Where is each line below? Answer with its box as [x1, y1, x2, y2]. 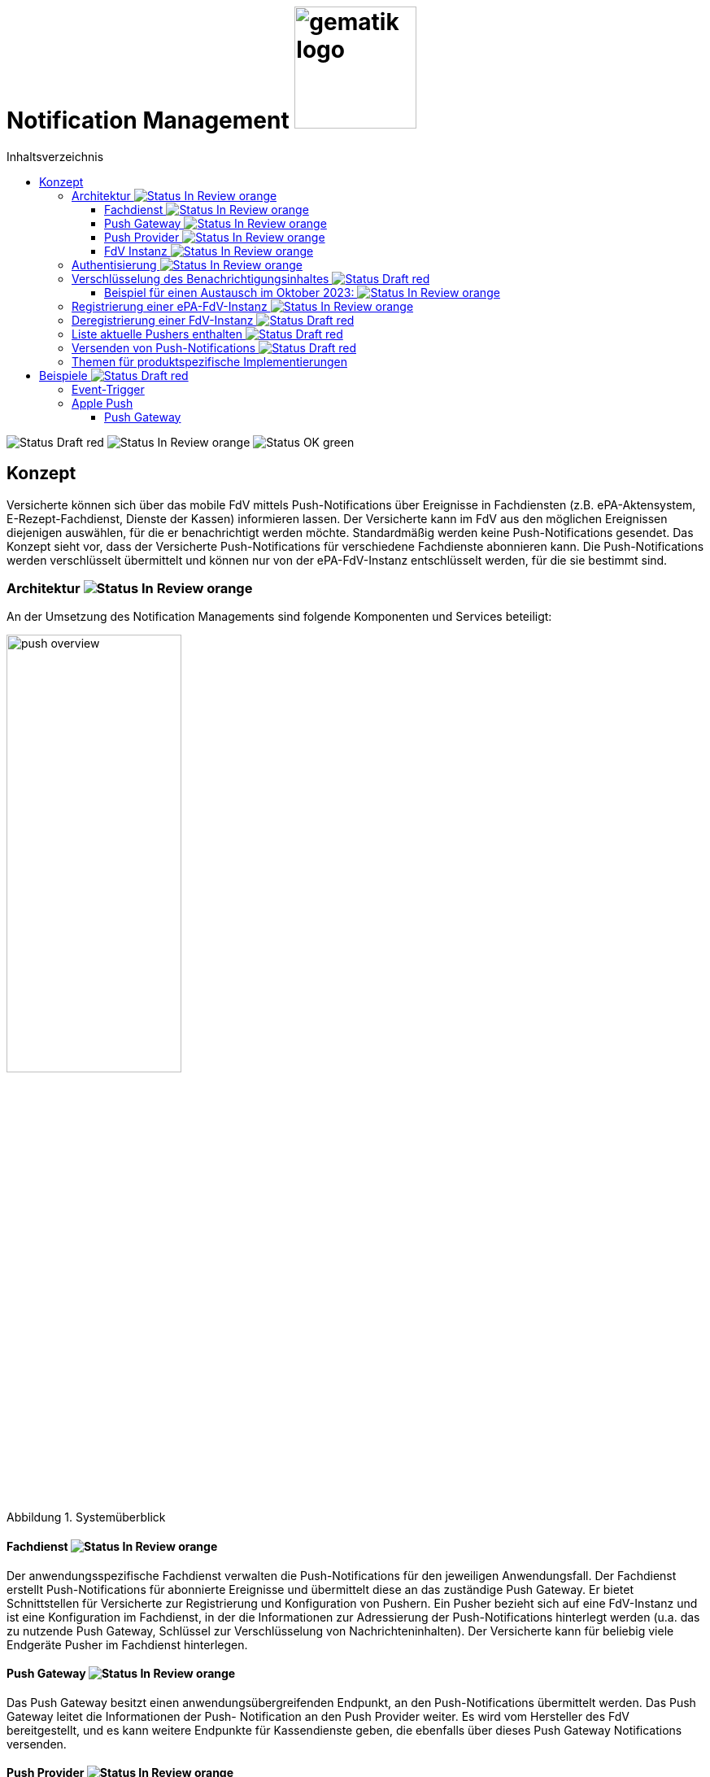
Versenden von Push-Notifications [72, 340, 256, 355]
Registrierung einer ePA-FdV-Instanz [72, 299, 268, 313]
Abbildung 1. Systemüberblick [7, 1510, 166, 1525]
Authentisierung [72, 257, 157, 272]
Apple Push [72, 395, 133, 410]
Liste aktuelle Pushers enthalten [72, 326, 242, 341]
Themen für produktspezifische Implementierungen [72, 354, 347, 369]
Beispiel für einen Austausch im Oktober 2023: [104, 285, 355, 299]
